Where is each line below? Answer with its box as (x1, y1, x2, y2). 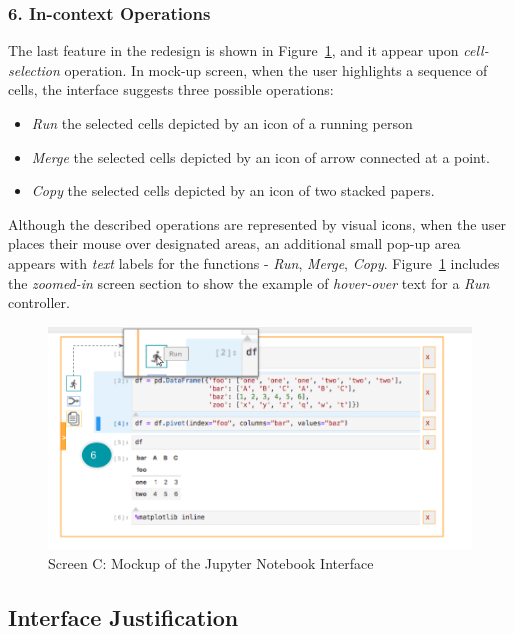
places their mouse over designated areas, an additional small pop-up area (8, 233, 461, 254)
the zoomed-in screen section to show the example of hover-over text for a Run (8, 272, 490, 293)
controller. (8, 292, 70, 313)
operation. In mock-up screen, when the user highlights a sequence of (64, 59, 488, 80)
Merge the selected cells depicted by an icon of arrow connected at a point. (31, 146, 490, 167)
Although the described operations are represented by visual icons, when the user (8, 213, 507, 234)
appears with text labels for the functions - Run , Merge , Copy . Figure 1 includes (8, 252, 500, 273)
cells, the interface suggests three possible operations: (8, 79, 334, 100)
